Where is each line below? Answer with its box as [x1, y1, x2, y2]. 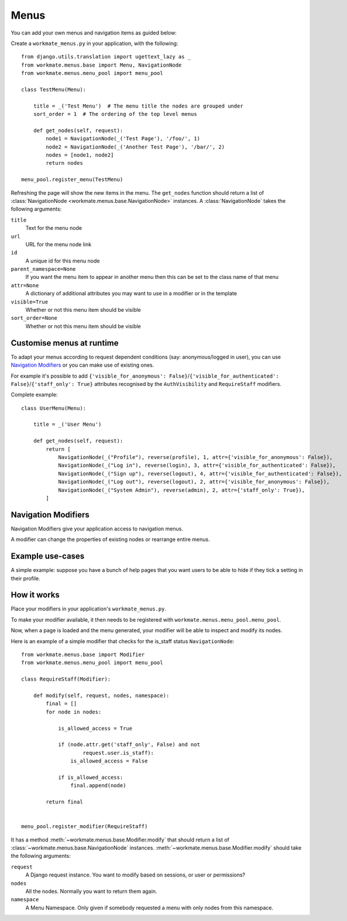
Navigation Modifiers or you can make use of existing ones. [11, 361, 154, 368]
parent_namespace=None [11, 266, 76, 272]
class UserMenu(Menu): [21, 405, 87, 412]
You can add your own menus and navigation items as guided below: [11, 29, 177, 36]
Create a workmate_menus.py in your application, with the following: [11, 40, 178, 47]
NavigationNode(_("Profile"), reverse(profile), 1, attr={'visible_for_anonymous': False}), [58, 454, 333, 461]
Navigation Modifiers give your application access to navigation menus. [11, 525, 184, 532]
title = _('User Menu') [33, 421, 102, 428]
